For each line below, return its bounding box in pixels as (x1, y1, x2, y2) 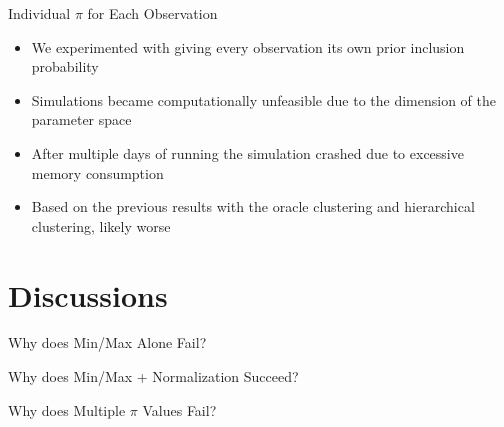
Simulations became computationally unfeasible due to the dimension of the (31, 89, 496, 110)
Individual (8, 3, 71, 23)
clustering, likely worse (31, 215, 171, 236)
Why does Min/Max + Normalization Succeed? (8, 366, 299, 387)
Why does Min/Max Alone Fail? (8, 332, 207, 353)
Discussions (8, 274, 168, 315)
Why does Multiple (8, 399, 126, 420)
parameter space (31, 109, 132, 130)
